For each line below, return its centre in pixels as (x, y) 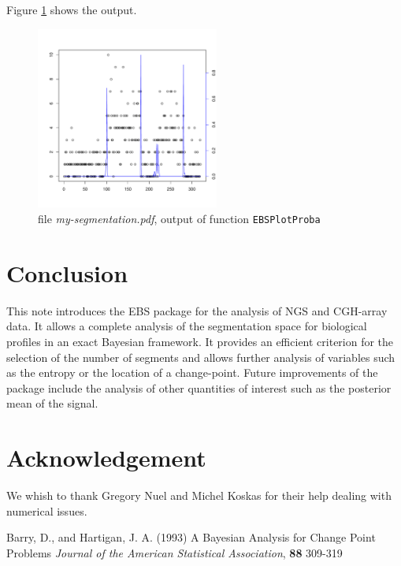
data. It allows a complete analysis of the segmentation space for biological (187, 326)
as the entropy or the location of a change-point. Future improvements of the (192, 372)
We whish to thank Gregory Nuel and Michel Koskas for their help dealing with (199, 495)
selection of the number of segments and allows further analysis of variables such (201, 357)
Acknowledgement (106, 458)
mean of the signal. (52, 403)
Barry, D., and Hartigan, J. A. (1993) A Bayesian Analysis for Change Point (191, 537)
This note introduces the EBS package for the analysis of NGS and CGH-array (197, 310)
